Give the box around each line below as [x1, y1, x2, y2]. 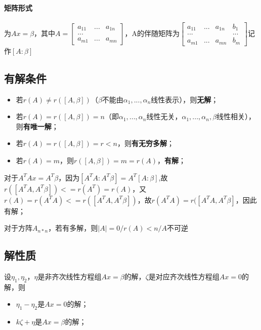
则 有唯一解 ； [16, 121, 59, 131]
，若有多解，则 [48, 223, 98, 233]
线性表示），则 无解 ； [151, 94, 219, 104]
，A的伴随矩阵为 [124, 27, 180, 38]
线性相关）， [216, 111, 256, 122]
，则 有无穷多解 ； [117, 138, 174, 149]
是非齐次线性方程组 [37, 271, 102, 281]
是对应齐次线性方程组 [148, 271, 220, 281]
